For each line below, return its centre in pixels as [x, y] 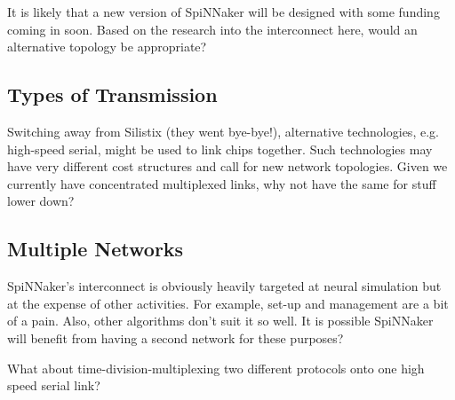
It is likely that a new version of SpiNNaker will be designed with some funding [224, 12]
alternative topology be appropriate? [107, 47]
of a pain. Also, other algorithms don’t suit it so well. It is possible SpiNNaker [220, 321]
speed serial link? [54, 385]
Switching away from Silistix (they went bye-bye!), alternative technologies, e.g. [223, 131]
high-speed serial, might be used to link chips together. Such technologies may [220, 149]
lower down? [41, 201]
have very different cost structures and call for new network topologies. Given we [227, 166]
